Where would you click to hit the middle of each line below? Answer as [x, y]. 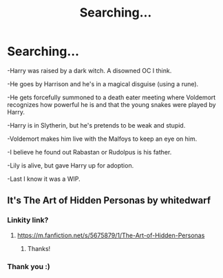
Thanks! [39, 248]
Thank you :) [29, 266]
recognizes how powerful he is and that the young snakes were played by [111, 104]
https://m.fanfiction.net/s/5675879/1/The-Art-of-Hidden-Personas [111, 235]
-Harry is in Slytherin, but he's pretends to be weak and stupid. [96, 125]
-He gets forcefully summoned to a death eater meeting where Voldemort [111, 97]
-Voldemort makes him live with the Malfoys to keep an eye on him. [102, 139]
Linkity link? [28, 220]
